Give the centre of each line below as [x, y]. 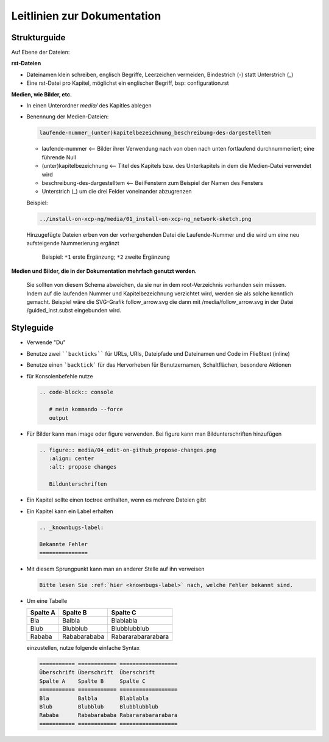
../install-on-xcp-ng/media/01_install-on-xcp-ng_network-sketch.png [145, 219]
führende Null [59, 157]
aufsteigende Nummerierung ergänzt [73, 243]
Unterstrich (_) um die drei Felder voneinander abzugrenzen [117, 192]
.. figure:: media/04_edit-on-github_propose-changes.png [128, 450]
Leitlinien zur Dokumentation [86, 16]
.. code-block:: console [76, 392]
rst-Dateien [26, 63]
